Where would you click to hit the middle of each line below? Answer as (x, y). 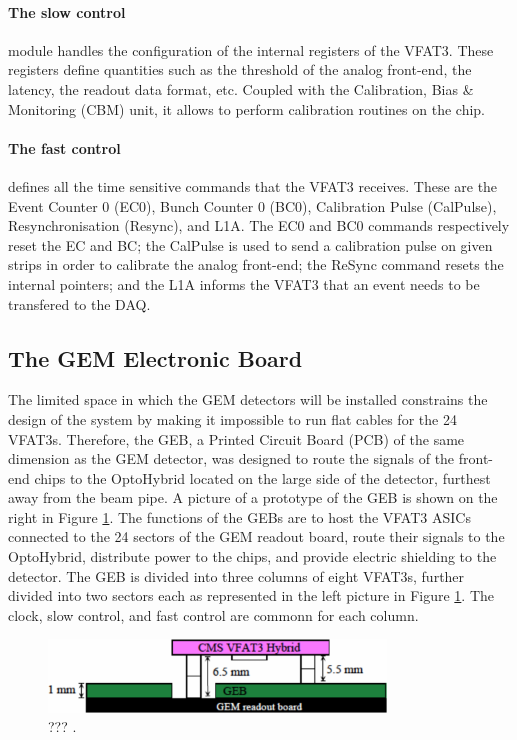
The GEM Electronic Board (155, 357)
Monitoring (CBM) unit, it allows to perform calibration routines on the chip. (246, 108)
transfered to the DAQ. (79, 303)
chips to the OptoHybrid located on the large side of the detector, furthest (262, 477)
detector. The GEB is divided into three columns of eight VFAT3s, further (236, 575)
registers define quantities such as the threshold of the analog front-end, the (240, 69)
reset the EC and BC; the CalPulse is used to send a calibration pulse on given (250, 244)
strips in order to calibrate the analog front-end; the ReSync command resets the (256, 264)
